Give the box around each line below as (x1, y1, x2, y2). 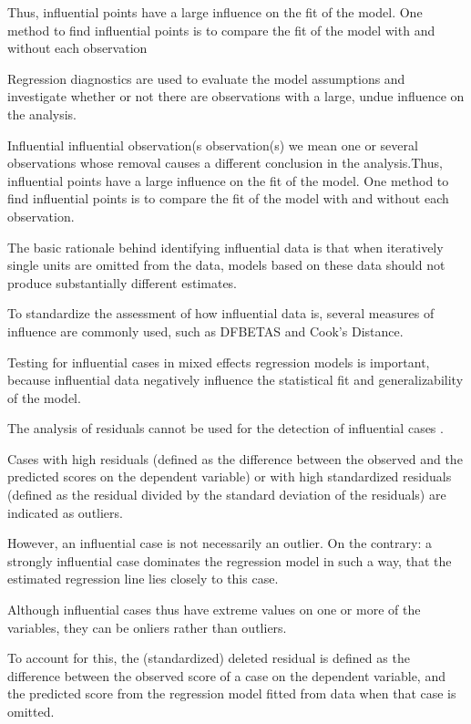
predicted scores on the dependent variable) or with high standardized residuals (7, 467, 452, 486)
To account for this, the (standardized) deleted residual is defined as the (7, 648, 410, 667)
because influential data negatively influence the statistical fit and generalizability (7, 370, 464, 389)
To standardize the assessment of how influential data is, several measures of (7, 304, 435, 323)
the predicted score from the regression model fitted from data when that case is (7, 684, 456, 703)
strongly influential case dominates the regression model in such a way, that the (7, 551, 452, 570)
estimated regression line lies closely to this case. (7, 569, 279, 588)
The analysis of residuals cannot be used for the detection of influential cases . (7, 419, 444, 438)
